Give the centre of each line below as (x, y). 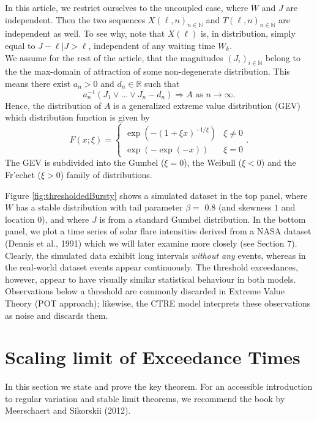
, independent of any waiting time (152, 45)
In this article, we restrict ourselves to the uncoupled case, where (127, 7)
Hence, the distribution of (53, 105)
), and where (65, 219)
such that (162, 83)
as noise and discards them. (57, 315)
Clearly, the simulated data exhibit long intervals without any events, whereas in (155, 255)
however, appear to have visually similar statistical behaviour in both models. (151, 279)
